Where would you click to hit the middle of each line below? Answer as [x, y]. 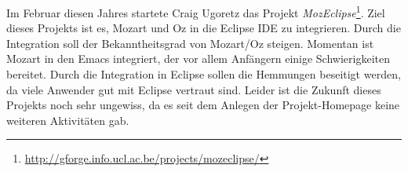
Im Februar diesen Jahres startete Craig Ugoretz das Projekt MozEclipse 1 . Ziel [196, 11]
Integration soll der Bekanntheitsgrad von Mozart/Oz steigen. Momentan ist [190, 43]
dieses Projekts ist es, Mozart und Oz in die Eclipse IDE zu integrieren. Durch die [204, 28]
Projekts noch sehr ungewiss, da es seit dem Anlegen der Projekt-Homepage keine [203, 105]
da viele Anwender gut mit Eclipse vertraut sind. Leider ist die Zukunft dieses [194, 89]
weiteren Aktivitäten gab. [68, 120]
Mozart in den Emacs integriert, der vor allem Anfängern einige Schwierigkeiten [198, 59]
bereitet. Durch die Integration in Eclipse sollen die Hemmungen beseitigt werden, [204, 74]
